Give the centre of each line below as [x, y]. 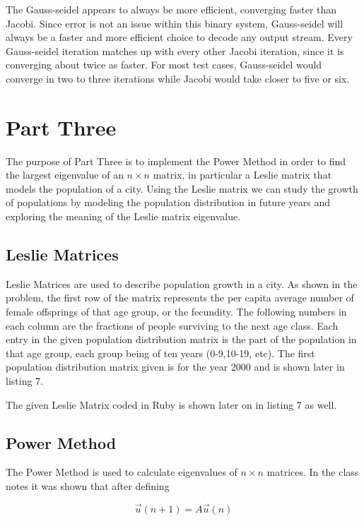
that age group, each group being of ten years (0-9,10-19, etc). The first [160, 353]
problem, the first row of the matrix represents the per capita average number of [180, 298]
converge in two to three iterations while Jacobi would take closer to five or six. [178, 78]
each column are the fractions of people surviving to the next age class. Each [172, 325]
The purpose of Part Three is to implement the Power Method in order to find [176, 161]
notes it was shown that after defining [88, 486]
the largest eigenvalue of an [65, 175]
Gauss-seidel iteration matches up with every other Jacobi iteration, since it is [175, 50]
